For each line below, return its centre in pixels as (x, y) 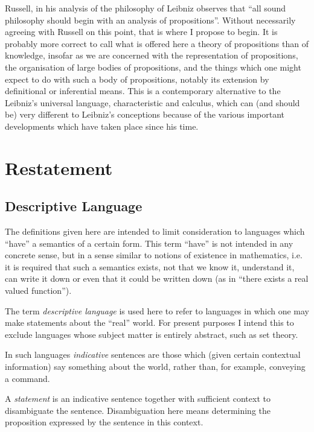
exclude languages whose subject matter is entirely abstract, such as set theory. (152, 334)
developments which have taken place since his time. (102, 126)
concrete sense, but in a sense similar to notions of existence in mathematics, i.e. (154, 255)
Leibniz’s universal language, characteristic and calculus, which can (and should (152, 102)
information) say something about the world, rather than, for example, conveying (155, 367)
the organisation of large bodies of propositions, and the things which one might (153, 67)
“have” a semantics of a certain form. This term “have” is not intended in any (149, 243)
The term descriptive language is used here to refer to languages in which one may (157, 310)
